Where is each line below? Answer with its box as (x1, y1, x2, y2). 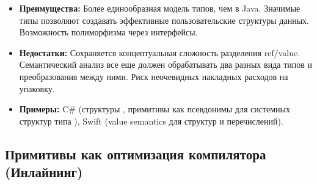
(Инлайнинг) (5, 162, 83, 181)
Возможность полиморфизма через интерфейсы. (19, 26, 198, 38)
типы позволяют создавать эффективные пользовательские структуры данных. (19, 13, 309, 26)
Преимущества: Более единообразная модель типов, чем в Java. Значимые (19, 2, 301, 14)
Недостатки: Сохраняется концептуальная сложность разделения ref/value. (19, 46, 301, 59)
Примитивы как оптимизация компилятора (5, 144, 266, 163)
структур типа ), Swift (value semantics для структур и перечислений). (19, 114, 283, 127)
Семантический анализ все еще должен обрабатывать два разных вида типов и (19, 58, 312, 71)
